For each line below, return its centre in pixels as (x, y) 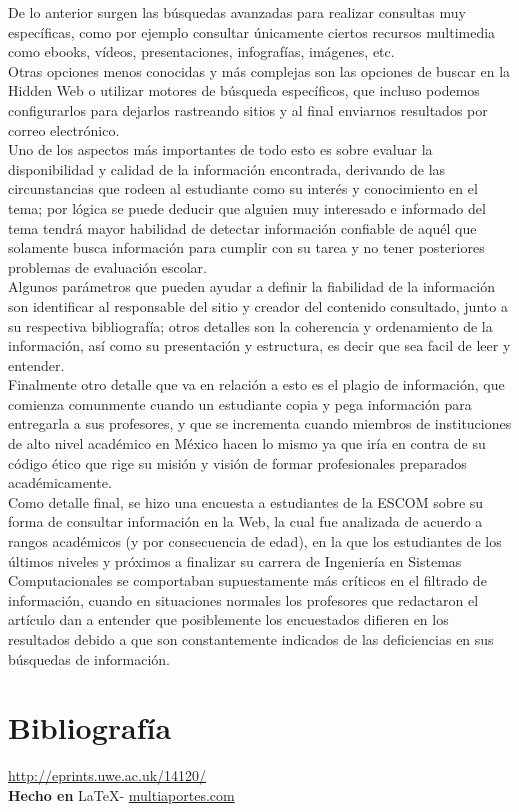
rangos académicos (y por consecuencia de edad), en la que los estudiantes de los (255, 541)
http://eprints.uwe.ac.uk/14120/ (107, 775)
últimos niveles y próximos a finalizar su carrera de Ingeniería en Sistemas (235, 560)
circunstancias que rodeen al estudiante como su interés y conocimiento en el (243, 188)
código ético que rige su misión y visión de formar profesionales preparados (237, 462)
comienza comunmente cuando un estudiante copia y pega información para (240, 403)
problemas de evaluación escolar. (107, 266)
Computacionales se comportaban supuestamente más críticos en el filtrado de (247, 580)
